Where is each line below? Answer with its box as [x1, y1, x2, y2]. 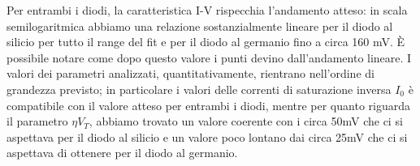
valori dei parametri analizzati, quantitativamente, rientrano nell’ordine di [6, 65, 375, 82]
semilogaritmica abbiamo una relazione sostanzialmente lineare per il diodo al [6, 17, 393, 34]
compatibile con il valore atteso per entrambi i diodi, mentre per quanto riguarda [6, 96, 410, 113]
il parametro [6, 113, 68, 130]
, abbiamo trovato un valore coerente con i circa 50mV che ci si [89, 113, 403, 130]
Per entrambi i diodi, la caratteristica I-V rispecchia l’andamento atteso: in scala [6, 2, 408, 18]
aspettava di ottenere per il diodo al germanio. [6, 144, 238, 161]
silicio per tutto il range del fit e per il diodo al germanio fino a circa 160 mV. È [6, 33, 405, 50]
